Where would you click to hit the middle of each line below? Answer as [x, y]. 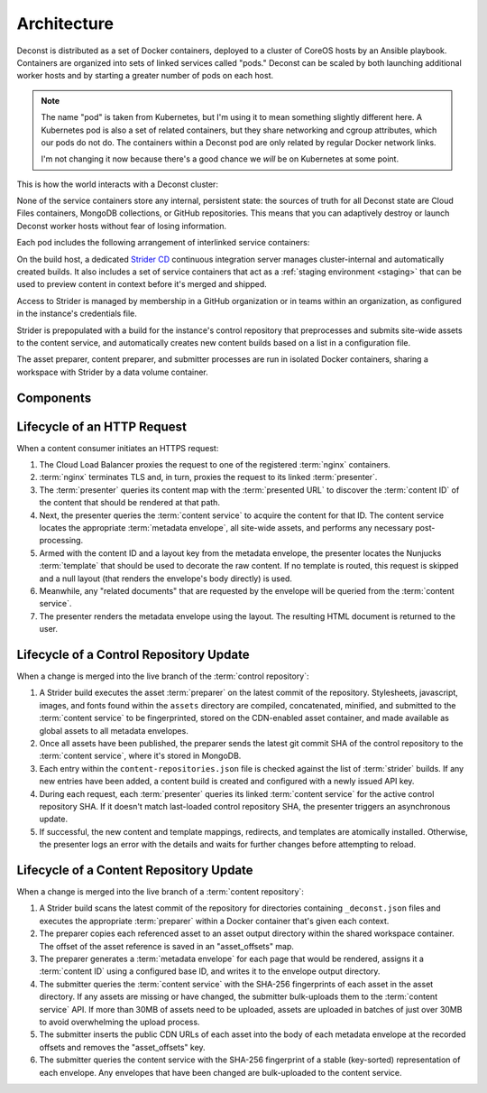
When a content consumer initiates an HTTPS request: [118, 448]
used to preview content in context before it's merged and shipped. [142, 284]
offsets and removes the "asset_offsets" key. [123, 1047]
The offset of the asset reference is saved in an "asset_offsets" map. [167, 946]
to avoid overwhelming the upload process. [119, 1022]
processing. [61, 541]
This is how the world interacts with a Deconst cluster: [117, 184]
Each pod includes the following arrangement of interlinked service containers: [163, 243]
